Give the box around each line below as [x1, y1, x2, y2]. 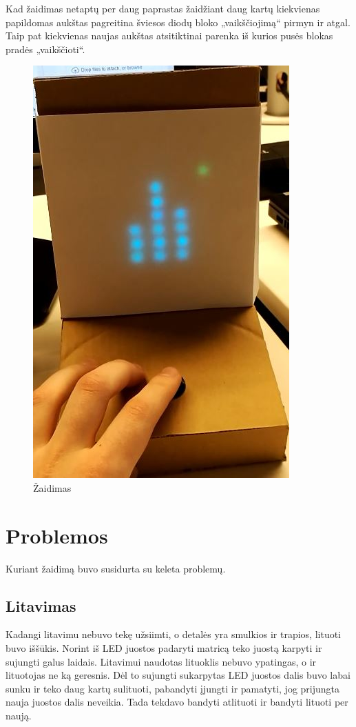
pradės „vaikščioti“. [6, 41, 85, 56]
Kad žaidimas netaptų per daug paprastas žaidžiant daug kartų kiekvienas [6, 1, 320, 15]
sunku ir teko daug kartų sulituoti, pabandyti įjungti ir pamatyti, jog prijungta [6, 681, 340, 695]
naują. [6, 708, 32, 723]
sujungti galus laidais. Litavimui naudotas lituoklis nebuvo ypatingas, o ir [6, 654, 317, 668]
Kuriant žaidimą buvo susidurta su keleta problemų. [6, 561, 226, 575]
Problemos [6, 521, 108, 549]
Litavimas [6, 595, 76, 616]
